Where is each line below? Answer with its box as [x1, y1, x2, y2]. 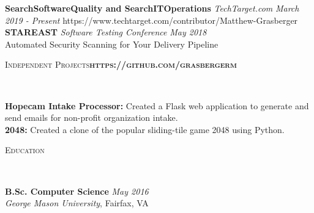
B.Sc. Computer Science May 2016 [5, 184, 149, 197]
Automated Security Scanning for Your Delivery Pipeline [5, 37, 219, 50]
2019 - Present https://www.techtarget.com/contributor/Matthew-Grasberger [5, 13, 298, 26]
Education [5, 143, 45, 156]
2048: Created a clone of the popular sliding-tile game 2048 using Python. [5, 123, 285, 135]
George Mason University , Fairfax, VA [5, 197, 149, 209]
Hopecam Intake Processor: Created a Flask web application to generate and [5, 99, 309, 112]
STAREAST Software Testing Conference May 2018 [5, 26, 207, 38]
